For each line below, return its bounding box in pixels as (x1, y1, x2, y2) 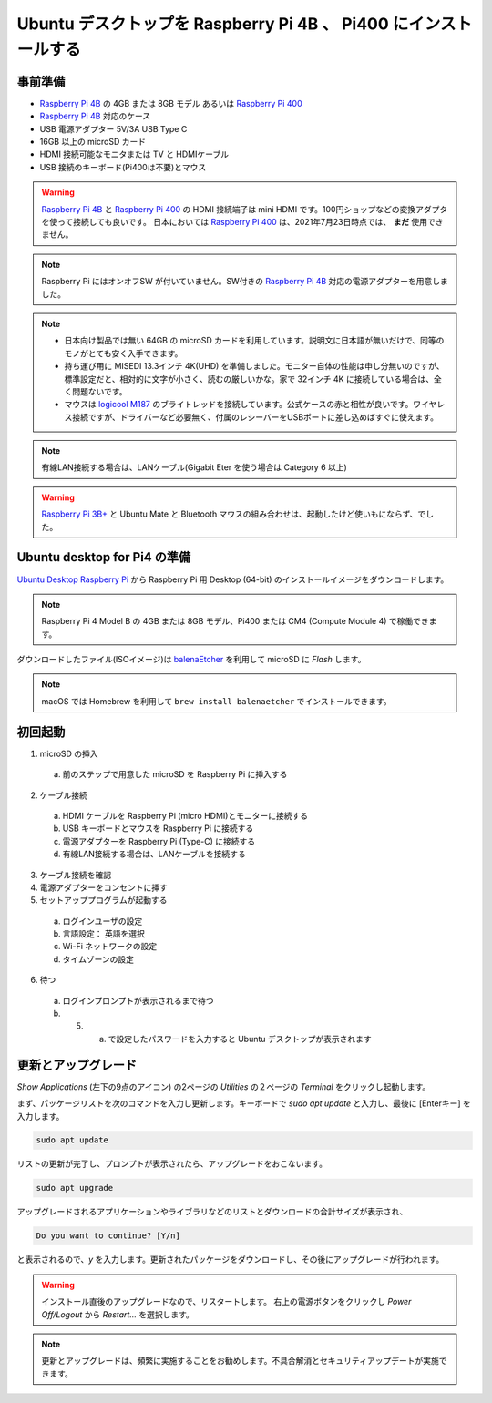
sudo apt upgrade (36, 1183, 114, 1193)
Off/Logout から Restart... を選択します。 (41, 1308, 195, 1320)
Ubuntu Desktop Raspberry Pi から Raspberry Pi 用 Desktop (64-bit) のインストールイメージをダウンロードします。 (16, 574, 449, 585)
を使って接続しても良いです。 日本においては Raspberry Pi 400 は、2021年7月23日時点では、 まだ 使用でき (41, 216, 444, 227)
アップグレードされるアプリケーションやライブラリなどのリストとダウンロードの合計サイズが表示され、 (16, 1206, 408, 1217)
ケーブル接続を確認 (39, 869, 112, 880)
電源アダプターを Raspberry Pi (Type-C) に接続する (62, 835, 256, 846)
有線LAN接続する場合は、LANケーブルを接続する (62, 848, 246, 860)
